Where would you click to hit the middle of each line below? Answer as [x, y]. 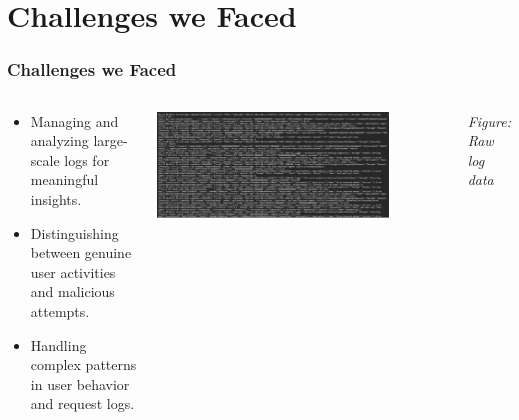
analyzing [59, 140]
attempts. [60, 310]
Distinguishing [74, 232]
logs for [87, 159]
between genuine [81, 252]
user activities [73, 271]
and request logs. [82, 403]
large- [110, 140]
